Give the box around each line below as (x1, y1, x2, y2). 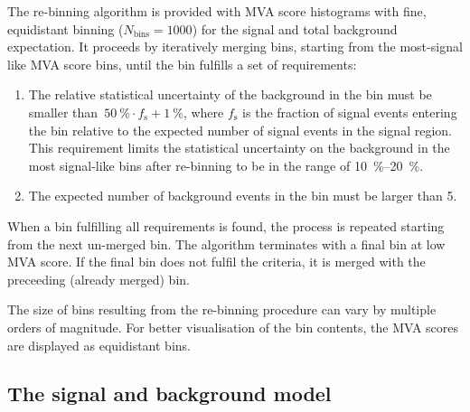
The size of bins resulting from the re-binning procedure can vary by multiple (7, 300, 437, 319)
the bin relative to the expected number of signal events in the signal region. (28, 120, 452, 139)
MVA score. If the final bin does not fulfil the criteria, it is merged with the (7, 252, 426, 271)
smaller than (28, 102, 99, 121)
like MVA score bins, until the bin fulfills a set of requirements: (7, 54, 357, 73)
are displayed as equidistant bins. (7, 335, 191, 354)
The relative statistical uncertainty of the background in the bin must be (28, 85, 432, 104)
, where (183, 102, 224, 121)
